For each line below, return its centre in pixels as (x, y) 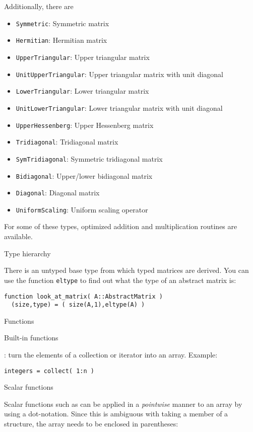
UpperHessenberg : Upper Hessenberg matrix (85, 125)
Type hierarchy (27, 253)
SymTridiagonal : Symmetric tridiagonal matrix (89, 158)
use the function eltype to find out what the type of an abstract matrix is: (120, 280)
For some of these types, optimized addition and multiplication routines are (121, 226)
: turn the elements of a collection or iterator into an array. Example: (111, 354)
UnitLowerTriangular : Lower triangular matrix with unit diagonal (119, 107)
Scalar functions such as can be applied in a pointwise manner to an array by (123, 404)
